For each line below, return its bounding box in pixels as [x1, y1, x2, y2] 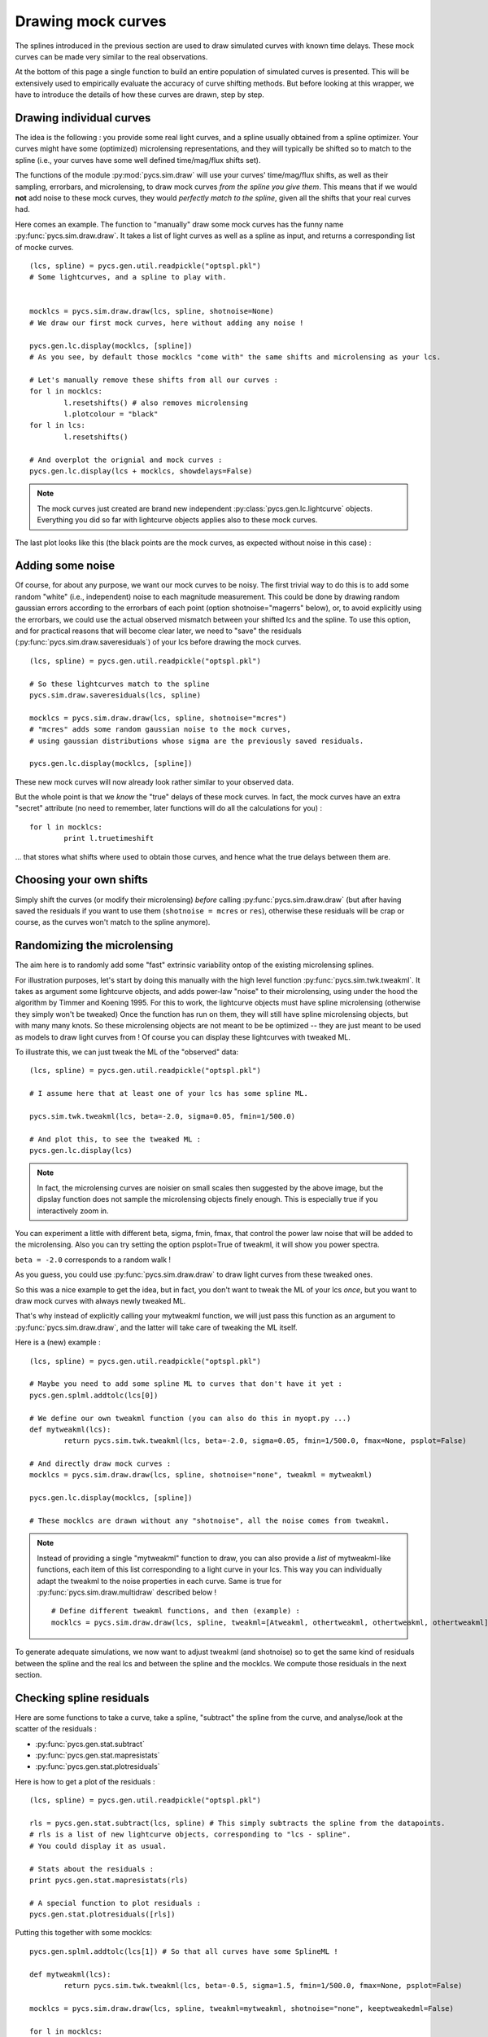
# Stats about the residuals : [29, 1864, 155, 1873]
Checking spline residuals [15, 1691, 150, 1705]
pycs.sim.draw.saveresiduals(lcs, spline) [29, 690, 202, 700]
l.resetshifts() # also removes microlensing [63, 398, 248, 407]
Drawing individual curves [15, 111, 151, 125]
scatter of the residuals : [15, 1724, 97, 1734]
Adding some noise [15, 559, 115, 573]
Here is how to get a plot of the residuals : [15, 1776, 155, 1786]
